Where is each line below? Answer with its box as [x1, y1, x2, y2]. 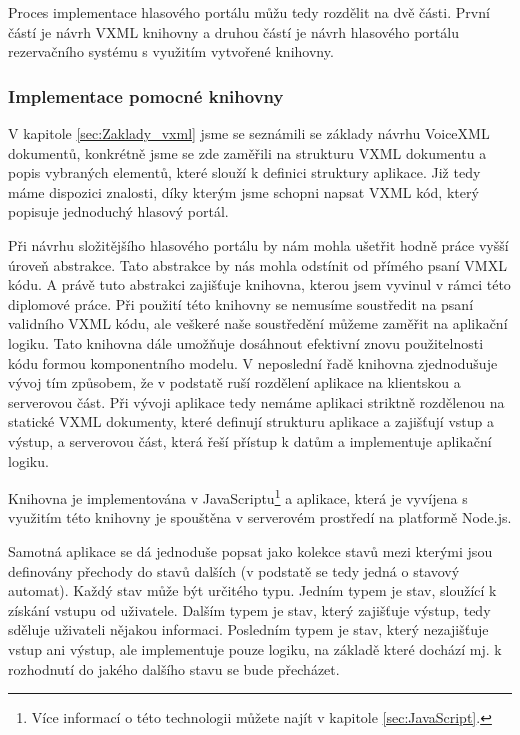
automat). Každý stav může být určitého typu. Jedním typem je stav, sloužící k [8, 580, 497, 601]
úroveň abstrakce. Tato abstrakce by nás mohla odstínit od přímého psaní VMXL [8, 254, 507, 275]
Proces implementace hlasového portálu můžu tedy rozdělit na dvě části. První [8, 2, 490, 22]
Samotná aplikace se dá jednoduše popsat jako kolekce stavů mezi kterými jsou [8, 540, 493, 561]
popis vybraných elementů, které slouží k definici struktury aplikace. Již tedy [8, 162, 481, 183]
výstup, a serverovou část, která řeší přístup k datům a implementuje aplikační [8, 430, 492, 451]
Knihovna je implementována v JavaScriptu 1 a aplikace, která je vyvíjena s [8, 485, 468, 508]
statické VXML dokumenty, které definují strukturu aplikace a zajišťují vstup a [8, 411, 494, 432]
